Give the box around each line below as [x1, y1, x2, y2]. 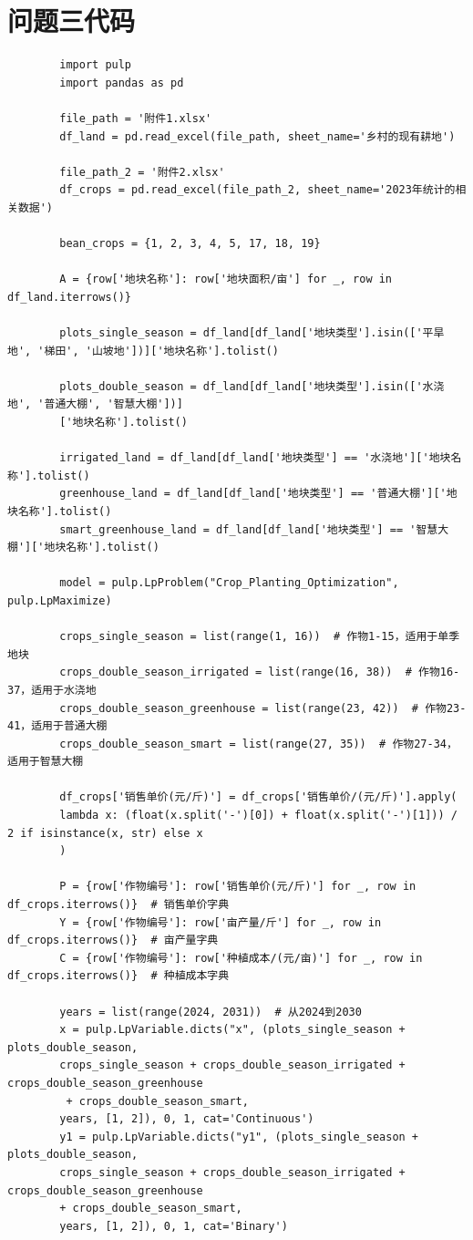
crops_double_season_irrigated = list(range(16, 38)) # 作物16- [59, 666, 460, 679]
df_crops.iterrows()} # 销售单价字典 [7, 898, 230, 912]
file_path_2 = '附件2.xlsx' [59, 165, 225, 179]
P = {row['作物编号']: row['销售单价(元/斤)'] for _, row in [59, 880, 416, 894]
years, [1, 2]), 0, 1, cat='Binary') [59, 1219, 288, 1233]
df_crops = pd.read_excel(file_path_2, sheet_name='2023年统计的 [59, 183, 456, 197]
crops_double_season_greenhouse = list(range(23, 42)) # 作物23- [59, 701, 467, 715]
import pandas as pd [59, 76, 184, 89]
